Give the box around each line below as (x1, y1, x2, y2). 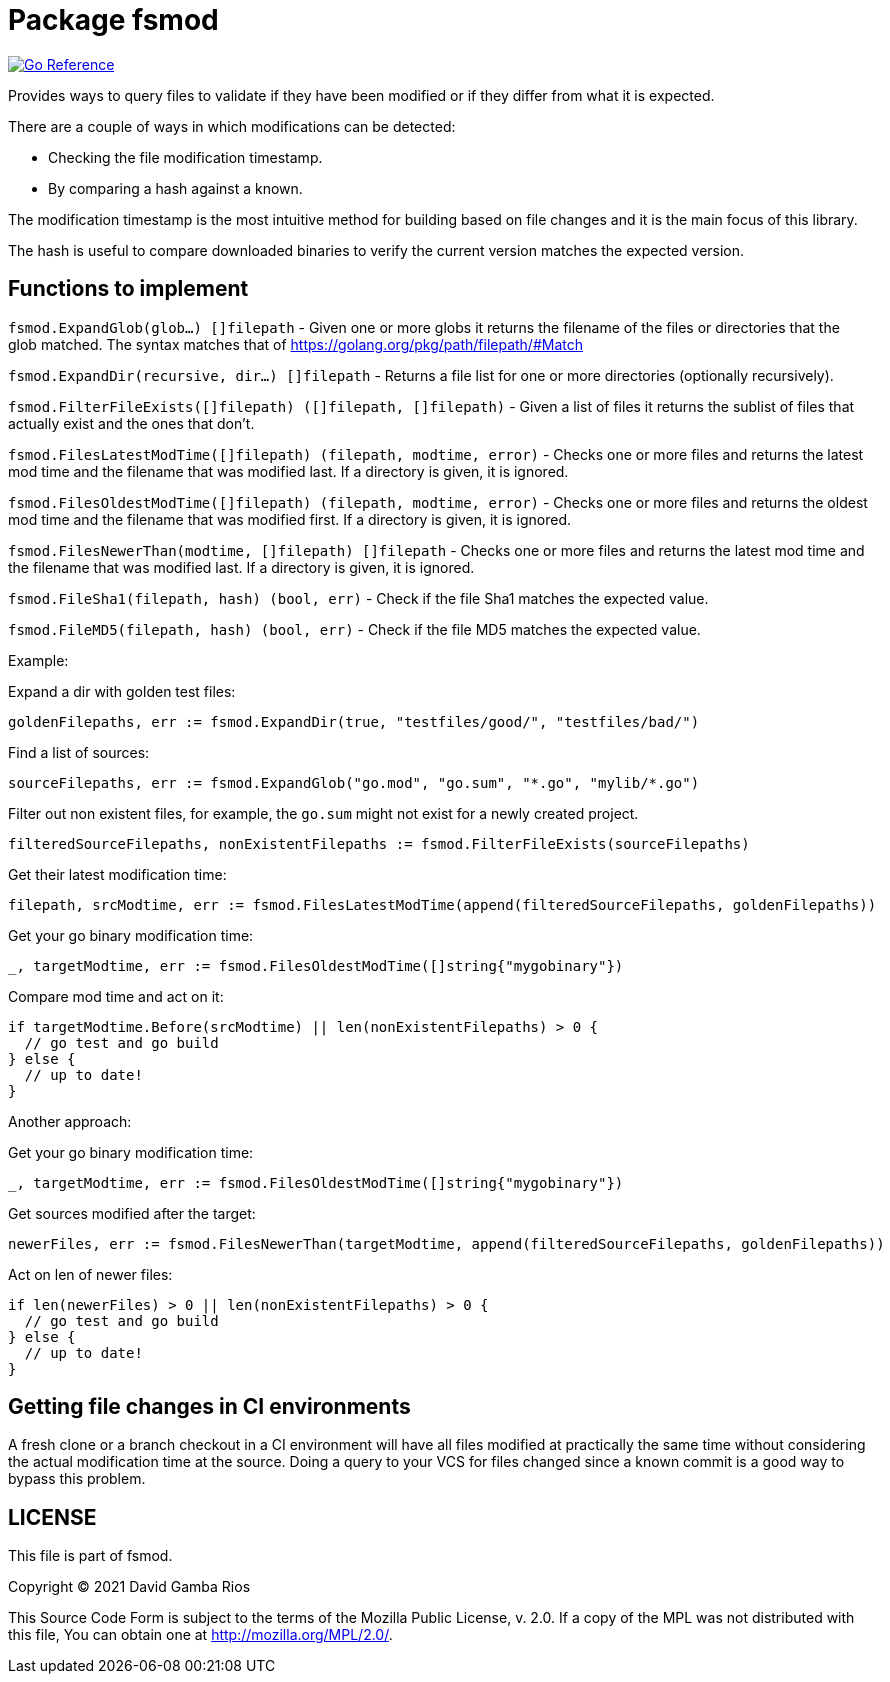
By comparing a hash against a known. (48, 179, 303, 197)
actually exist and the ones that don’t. (8, 414, 255, 432)
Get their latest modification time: (8, 865, 227, 883)
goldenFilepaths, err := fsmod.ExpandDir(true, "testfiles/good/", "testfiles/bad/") (8, 713, 700, 730)
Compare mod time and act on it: (8, 987, 224, 1005)
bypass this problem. (8, 1470, 146, 1488)
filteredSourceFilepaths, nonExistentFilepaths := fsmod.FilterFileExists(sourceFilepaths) (8, 835, 750, 852)
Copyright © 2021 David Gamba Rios (8, 1578, 251, 1596)
